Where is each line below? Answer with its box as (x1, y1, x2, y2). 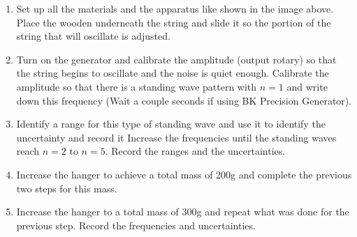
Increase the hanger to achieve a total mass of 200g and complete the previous (16, 167, 352, 181)
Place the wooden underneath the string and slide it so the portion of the (16, 15, 331, 29)
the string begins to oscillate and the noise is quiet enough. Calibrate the (16, 66, 329, 80)
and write (286, 79, 328, 93)
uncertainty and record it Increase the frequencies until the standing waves (16, 130, 337, 144)
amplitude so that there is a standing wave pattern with (16, 79, 257, 93)
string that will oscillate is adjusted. (16, 29, 170, 43)
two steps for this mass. (16, 181, 117, 195)
